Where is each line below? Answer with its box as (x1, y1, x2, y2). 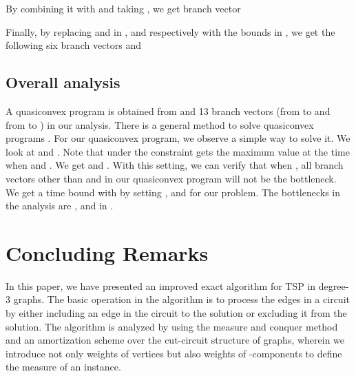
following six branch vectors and (6, 38, 142, 52)
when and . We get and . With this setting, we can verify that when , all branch (6, 158, 344, 172)
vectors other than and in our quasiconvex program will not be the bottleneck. (6, 171, 337, 185)
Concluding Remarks (6, 238, 209, 267)
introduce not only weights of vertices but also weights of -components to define (6, 346, 342, 360)
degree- (318, 278, 349, 293)
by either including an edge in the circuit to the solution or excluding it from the (6, 306, 347, 320)
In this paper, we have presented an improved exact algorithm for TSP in (6, 278, 316, 293)
